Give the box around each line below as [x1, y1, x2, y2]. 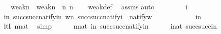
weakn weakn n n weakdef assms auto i [10, 1, 188, 11]
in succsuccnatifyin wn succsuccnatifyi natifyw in [3, 11, 201, 21]
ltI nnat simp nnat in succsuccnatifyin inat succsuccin [3, 21, 217, 31]
